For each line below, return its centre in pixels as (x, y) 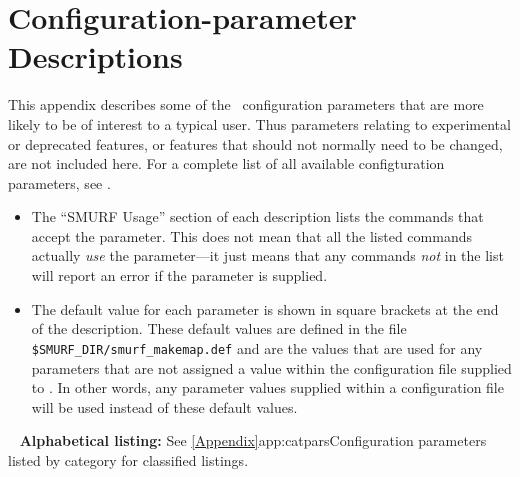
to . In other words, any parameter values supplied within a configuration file (267, 387)
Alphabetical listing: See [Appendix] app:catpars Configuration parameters (253, 440)
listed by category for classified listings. (128, 459)
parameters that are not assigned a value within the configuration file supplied (271, 367)
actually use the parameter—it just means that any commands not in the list (267, 255)
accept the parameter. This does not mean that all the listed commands (251, 235)
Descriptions (95, 56)
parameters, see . (59, 182)
